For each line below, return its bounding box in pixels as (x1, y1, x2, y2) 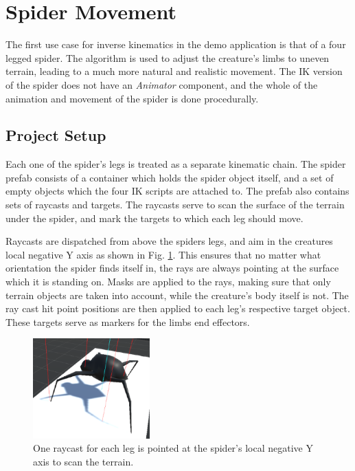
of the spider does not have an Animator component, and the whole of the (5, 77, 318, 91)
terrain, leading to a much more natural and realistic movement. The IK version (5, 64, 343, 78)
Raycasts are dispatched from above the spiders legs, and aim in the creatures (5, 234, 333, 248)
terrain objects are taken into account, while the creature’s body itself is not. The (5, 287, 349, 302)
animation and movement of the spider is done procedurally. (5, 91, 259, 105)
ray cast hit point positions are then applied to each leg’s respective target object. (5, 301, 350, 316)
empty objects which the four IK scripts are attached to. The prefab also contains (5, 184, 350, 198)
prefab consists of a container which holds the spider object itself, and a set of (5, 170, 334, 184)
